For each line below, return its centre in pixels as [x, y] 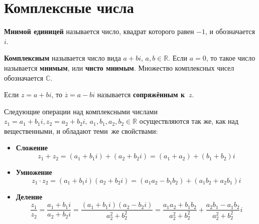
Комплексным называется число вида [62, 58]
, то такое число [231, 58]
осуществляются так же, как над [189, 121]
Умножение [34, 172]
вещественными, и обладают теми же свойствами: [81, 131]
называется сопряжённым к [141, 94]
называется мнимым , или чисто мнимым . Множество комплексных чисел [119, 67]
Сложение [32, 148]
